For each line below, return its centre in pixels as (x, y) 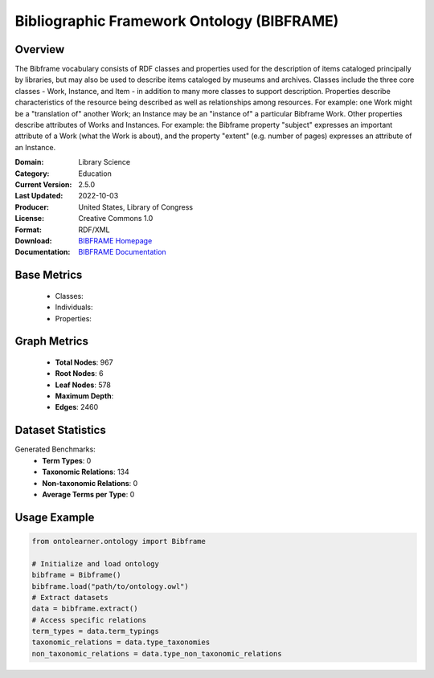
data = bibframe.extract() (85, 609)
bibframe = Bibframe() (76, 575)
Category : (32, 174)
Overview (40, 49)
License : (29, 219)
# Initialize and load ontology (96, 564)
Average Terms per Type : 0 (88, 494)
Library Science (104, 162)
